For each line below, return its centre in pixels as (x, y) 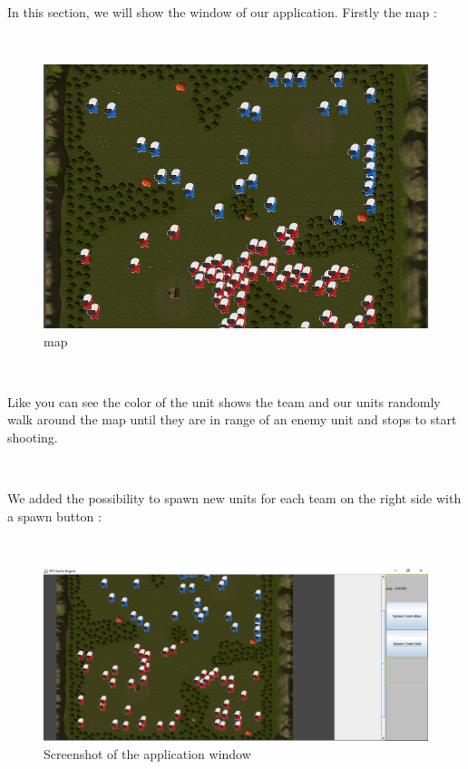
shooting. (33, 437)
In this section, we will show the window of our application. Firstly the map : (222, 11)
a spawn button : (54, 516)
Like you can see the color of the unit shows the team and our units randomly (224, 401)
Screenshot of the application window (147, 753)
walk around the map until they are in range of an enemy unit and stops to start (232, 419)
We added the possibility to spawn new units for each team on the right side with (234, 498)
